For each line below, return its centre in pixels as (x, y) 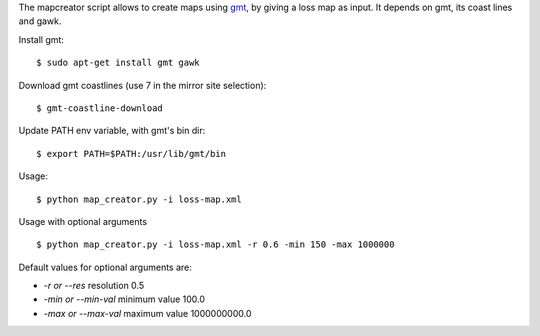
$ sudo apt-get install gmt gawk (118, 63)
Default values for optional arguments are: (105, 267)
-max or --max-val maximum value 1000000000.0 (147, 313)
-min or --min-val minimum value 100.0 (124, 299)
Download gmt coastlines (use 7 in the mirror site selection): (142, 85)
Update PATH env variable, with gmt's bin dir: (112, 131)
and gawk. (40, 21)
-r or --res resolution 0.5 (94, 286)
